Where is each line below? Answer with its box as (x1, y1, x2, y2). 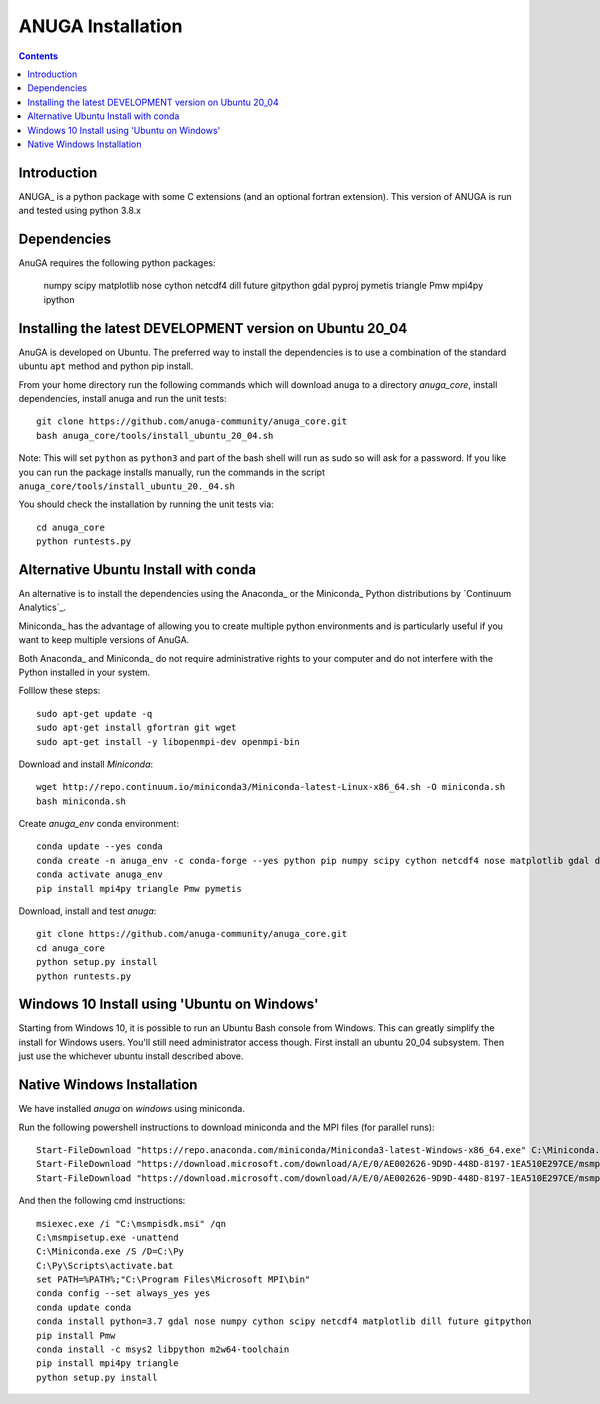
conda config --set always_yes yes (36, 1288, 211, 1299)
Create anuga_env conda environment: (18, 818, 180, 830)
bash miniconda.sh (36, 795, 127, 807)
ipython (43, 293, 75, 305)
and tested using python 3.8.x (18, 205, 142, 217)
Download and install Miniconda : (18, 758, 154, 770)
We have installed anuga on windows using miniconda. (18, 1103, 245, 1115)
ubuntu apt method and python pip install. (18, 360, 194, 372)
